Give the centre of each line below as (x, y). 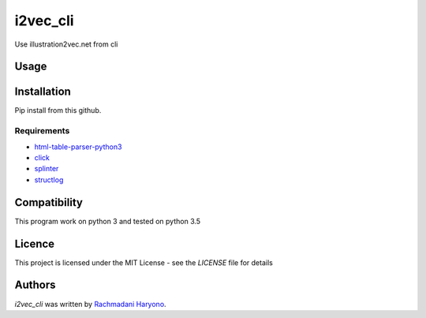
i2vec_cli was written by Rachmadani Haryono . (90, 304)
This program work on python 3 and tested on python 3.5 (108, 221)
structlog (49, 180)
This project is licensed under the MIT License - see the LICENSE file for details (144, 262)
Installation (43, 92)
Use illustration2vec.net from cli (66, 44)
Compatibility (49, 202)
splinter (47, 169)
